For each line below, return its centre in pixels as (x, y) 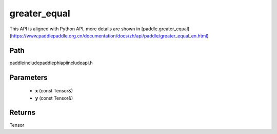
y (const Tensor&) (54, 98)
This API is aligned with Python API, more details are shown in (75, 29)
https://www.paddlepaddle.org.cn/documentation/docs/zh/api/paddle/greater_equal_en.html (109, 35)
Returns (23, 113)
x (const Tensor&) (54, 91)
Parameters (28, 77)
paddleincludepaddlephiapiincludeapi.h (51, 63)
